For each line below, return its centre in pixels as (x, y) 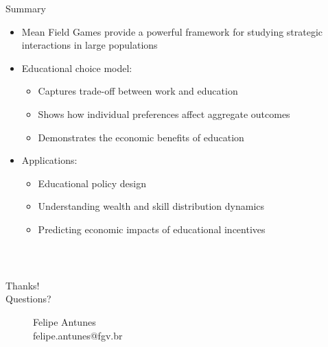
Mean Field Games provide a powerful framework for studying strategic (172, 31)
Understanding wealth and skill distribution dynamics (151, 206)
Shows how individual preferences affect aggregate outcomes (164, 113)
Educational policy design (92, 183)
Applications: (49, 160)
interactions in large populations (90, 45)
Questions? (28, 299)
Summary (26, 8)
